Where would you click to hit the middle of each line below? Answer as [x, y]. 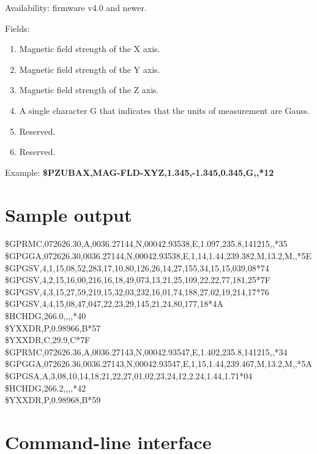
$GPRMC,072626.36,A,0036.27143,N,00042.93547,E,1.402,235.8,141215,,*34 [146, 351]
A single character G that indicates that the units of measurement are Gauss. [165, 110]
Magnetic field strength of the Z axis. [89, 90]
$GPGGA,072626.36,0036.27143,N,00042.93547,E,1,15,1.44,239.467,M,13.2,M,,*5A [159, 364]
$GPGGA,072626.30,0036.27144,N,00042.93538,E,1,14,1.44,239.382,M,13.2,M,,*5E [158, 256]
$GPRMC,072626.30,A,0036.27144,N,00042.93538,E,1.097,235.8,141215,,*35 [146, 244]
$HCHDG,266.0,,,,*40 [46, 316]
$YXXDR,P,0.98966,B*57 [53, 327]
